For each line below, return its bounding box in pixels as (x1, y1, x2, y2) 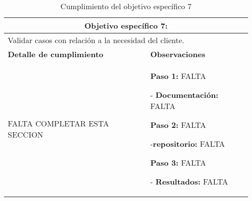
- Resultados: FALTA (150, 176, 228, 187)
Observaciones (150, 48, 205, 60)
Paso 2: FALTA (150, 119, 206, 130)
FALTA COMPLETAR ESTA (8, 117, 109, 129)
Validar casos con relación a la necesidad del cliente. (8, 34, 185, 46)
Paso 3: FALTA (150, 157, 206, 168)
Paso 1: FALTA (150, 70, 206, 81)
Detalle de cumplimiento (8, 48, 104, 60)
